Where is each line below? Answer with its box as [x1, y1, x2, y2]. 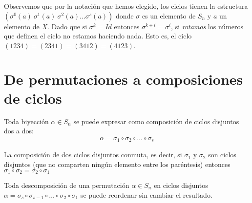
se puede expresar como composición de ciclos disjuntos [73, 116, 239, 126]
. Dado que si [47, 21, 87, 31]
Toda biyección [4, 116, 49, 126]
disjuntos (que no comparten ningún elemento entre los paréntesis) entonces [4, 159, 231, 169]
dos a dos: [4, 126, 34, 136]
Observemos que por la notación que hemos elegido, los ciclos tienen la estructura [4, 1, 248, 11]
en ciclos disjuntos [154, 180, 208, 190]
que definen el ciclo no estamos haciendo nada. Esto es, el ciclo [4, 31, 192, 41]
